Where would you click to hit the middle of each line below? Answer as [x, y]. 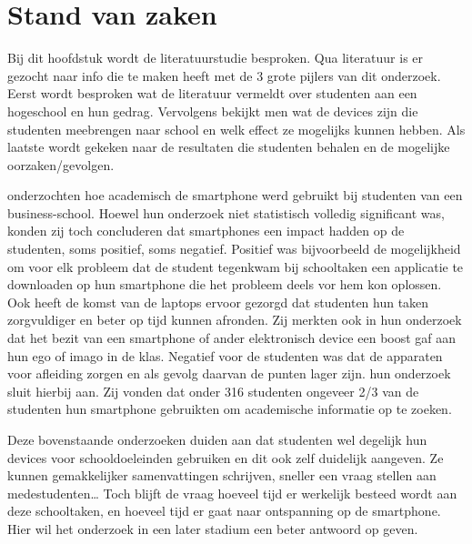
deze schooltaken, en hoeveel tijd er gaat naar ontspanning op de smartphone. [224, 511]
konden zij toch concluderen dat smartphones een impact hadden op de [206, 231]
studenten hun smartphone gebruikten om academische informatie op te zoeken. [230, 409]
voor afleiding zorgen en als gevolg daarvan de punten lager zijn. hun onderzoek [229, 373]
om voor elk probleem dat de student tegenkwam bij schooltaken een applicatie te [236, 266]
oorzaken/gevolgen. [61, 164]
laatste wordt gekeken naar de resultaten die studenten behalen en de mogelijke [229, 147]
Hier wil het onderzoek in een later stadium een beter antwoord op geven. [213, 528]
